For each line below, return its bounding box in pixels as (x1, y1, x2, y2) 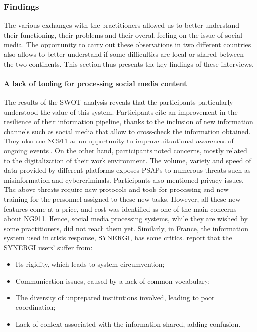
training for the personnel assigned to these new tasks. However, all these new (4, 193, 241, 204)
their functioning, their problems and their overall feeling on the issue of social (4, 29, 242, 40)
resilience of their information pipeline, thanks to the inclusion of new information (4, 116, 253, 127)
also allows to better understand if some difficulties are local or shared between (4, 49, 244, 59)
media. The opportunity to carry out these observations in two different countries (4, 39, 251, 49)
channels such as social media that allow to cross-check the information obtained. (4, 126, 251, 136)
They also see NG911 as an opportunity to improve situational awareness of (4, 136, 234, 146)
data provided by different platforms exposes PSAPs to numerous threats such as (4, 165, 251, 175)
